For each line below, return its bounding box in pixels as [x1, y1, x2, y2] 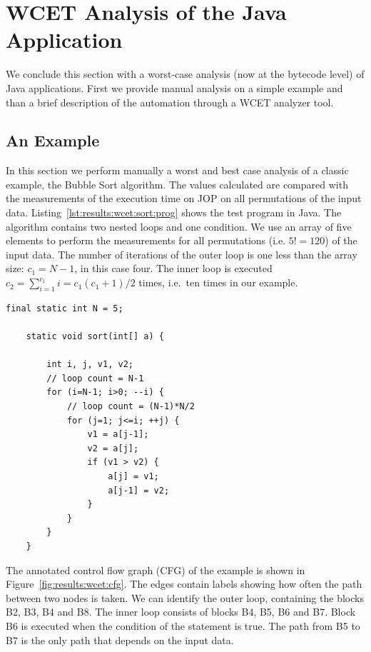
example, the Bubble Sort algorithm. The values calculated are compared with [6, 176, 348, 191]
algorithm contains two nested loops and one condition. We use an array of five [6, 219, 352, 234]
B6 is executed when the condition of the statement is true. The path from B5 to [6, 618, 360, 633]
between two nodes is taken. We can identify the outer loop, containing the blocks [6, 590, 364, 605]
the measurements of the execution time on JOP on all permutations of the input [6, 191, 362, 206]
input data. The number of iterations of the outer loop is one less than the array [6, 246, 357, 261]
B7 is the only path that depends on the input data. [6, 632, 234, 647]
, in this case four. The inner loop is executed [74, 261, 273, 276]
